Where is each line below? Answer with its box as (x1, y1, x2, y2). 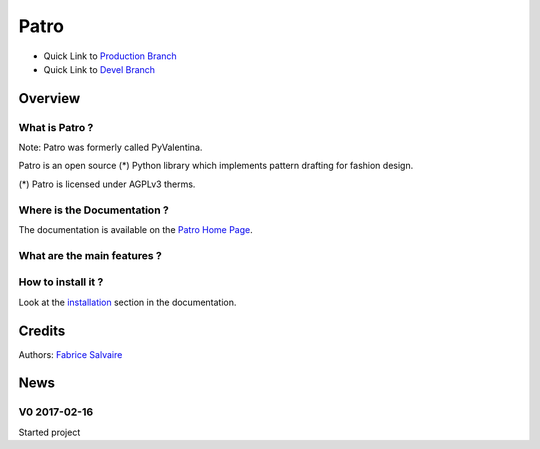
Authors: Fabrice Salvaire (18, 348, 123, 360)
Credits (18, 322, 66, 339)
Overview (18, 90, 81, 107)
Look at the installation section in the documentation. (18, 296, 237, 308)
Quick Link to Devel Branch (43, 63, 155, 75)
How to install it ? (18, 275, 104, 289)
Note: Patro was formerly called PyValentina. (18, 141, 203, 154)
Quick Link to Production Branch (43, 50, 177, 62)
